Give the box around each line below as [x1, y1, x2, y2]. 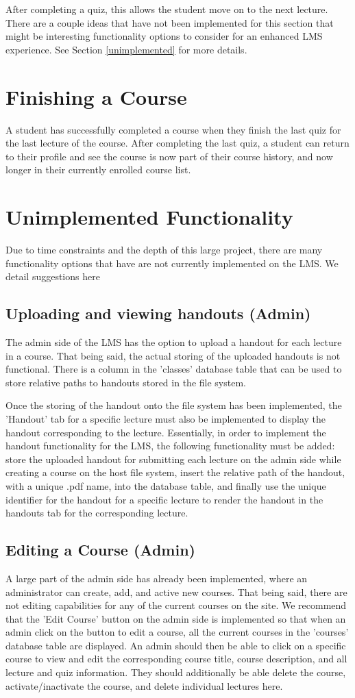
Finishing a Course [5, 82, 187, 110]
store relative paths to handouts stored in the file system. [5, 375, 246, 389]
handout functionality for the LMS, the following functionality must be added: [5, 438, 335, 453]
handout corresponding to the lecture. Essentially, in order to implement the [5, 425, 326, 439]
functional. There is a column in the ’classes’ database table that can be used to [5, 362, 342, 376]
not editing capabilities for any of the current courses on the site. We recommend [5, 598, 347, 612]
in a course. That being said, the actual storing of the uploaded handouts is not [5, 348, 341, 362]
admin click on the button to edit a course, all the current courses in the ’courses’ [5, 625, 349, 639]
